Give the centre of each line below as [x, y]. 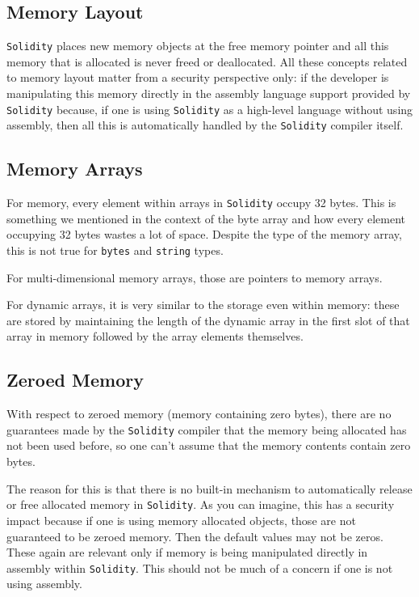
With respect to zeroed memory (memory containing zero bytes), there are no [199, 414]
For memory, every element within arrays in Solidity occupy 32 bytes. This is [201, 203]
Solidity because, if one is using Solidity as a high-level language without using [210, 109]
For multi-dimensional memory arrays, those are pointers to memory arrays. [195, 277]
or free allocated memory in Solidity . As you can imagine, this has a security [201, 504]
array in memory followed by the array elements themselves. [155, 336]
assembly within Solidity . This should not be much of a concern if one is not [200, 567]
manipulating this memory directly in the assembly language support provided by [209, 93]
